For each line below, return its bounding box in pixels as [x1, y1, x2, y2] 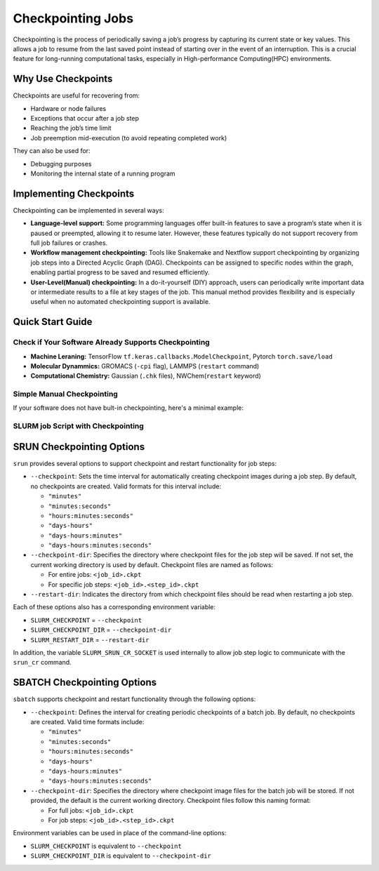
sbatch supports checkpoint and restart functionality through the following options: [13, 695, 256, 703]
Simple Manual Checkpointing [13, 390, 119, 399]
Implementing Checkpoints [13, 187, 135, 199]
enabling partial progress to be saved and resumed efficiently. [30, 268, 210, 277]
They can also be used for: [13, 147, 91, 155]
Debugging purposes [30, 159, 92, 168]
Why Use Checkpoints [13, 73, 113, 85]
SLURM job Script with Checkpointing [13, 421, 144, 431]
